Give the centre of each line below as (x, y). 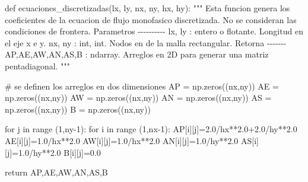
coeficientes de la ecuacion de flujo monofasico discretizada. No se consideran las (151, 19)
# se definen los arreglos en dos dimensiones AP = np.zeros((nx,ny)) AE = (142, 86)
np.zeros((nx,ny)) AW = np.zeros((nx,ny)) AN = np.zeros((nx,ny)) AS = (138, 98)
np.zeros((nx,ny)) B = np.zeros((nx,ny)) (78, 109)
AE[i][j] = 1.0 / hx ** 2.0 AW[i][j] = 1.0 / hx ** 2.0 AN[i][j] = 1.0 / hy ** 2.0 (122, 140)
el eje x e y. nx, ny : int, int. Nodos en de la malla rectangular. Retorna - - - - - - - (146, 42)
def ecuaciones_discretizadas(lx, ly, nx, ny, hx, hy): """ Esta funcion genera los (147, 8)
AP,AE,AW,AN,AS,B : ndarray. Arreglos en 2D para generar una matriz (137, 54)
